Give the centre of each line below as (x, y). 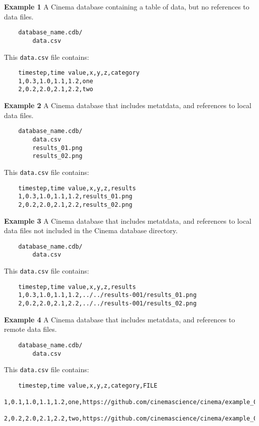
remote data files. (30, 329)
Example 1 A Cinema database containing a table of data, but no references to (127, 6)
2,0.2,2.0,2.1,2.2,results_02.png (75, 205)
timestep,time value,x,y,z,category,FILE (88, 385)
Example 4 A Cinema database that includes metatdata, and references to (120, 319)
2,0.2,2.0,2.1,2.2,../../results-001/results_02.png (107, 304)
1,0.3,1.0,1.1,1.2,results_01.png (75, 197)
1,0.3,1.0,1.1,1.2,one (56, 81)
